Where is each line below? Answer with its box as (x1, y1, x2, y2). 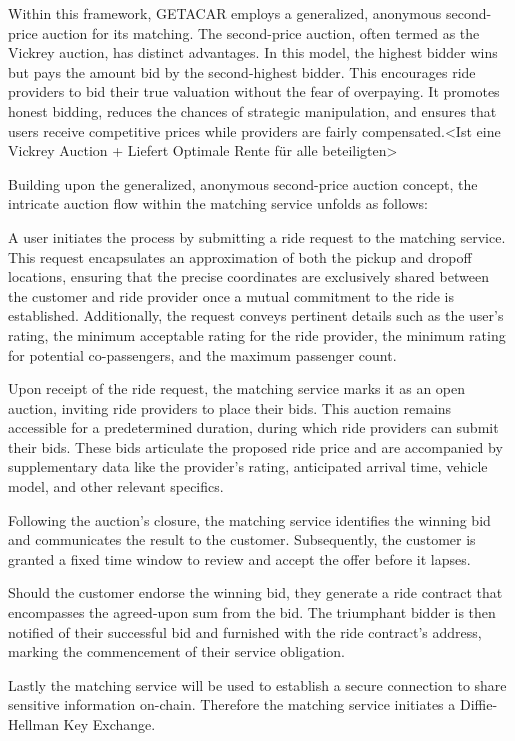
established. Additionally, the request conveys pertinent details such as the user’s (8, 305, 504, 326)
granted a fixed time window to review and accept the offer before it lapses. (8, 548, 471, 569)
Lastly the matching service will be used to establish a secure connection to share (8, 674, 507, 695)
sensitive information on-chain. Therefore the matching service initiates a (8, 694, 456, 715)
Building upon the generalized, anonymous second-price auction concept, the (8, 173, 478, 194)
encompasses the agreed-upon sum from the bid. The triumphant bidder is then (8, 602, 496, 623)
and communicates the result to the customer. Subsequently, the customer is (8, 529, 476, 550)
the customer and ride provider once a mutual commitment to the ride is (8, 285, 454, 306)
